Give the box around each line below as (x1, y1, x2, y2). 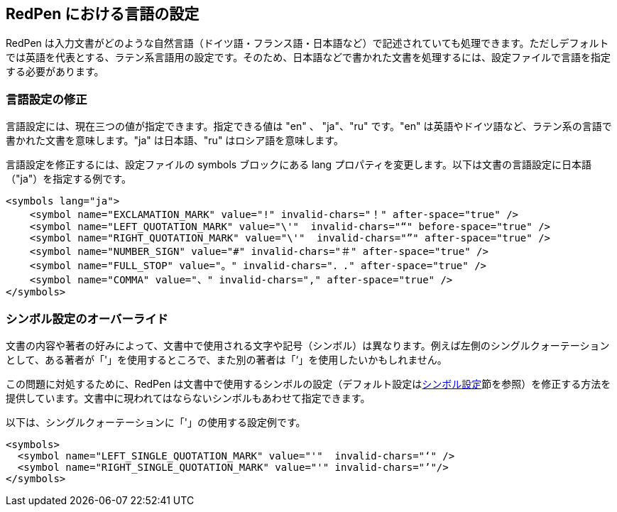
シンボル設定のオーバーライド (6, 311, 168, 326)
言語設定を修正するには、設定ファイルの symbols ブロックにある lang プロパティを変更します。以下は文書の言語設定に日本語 (6, 158, 591, 171)
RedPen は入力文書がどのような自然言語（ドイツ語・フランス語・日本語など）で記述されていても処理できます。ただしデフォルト (6, 37, 609, 50)
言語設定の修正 (6, 92, 87, 107)
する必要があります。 (6, 65, 104, 78)
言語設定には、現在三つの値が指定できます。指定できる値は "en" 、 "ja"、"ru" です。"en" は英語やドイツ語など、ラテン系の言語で (6, 120, 612, 133)
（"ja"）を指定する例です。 (6, 173, 131, 185)
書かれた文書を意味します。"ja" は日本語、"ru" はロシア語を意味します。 (6, 134, 344, 147)
